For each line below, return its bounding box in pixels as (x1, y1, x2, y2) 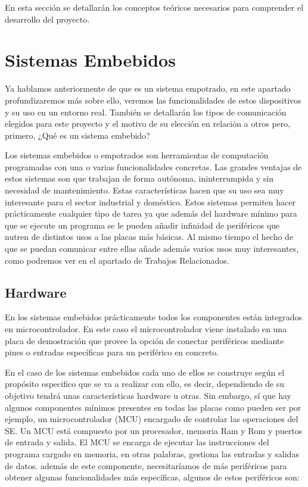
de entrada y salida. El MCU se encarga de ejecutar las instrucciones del (5, 436, 269, 448)
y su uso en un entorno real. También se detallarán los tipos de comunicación (5, 105, 287, 118)
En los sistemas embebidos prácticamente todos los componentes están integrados (5, 311, 303, 323)
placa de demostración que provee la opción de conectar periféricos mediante (5, 334, 284, 346)
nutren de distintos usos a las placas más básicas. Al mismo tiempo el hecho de (5, 230, 294, 243)
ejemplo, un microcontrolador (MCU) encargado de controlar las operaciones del (5, 413, 298, 425)
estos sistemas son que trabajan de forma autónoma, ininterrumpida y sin (5, 172, 274, 185)
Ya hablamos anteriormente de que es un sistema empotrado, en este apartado (5, 82, 291, 95)
